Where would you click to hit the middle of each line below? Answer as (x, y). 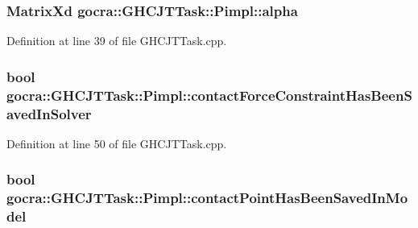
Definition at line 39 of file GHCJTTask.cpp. (117, 41)
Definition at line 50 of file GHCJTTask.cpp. (117, 143)
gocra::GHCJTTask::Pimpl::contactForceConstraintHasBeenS (209, 95)
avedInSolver (49, 113)
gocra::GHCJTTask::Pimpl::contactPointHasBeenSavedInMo (207, 198)
